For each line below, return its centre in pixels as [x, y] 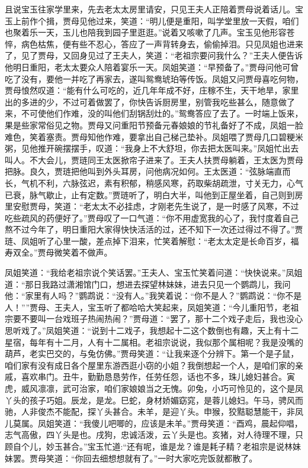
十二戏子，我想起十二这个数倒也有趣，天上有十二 [203, 330]
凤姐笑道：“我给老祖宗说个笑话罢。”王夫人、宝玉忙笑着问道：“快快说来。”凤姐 [154, 272]
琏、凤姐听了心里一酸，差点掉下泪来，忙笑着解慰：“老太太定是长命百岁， [148, 241]
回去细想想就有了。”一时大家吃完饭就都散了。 [170, 458]
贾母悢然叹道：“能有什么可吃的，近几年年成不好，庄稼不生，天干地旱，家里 [152, 90]
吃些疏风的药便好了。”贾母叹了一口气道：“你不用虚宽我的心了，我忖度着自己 [152, 217]
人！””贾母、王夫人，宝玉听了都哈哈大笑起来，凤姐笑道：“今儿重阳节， [144, 307]
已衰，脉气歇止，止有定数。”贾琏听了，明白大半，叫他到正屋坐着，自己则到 [150, 194]
